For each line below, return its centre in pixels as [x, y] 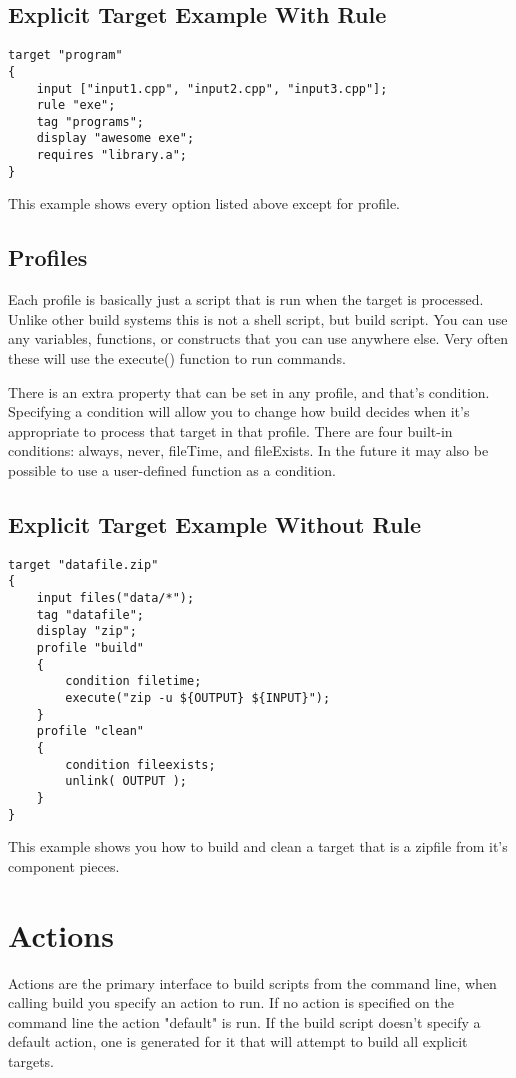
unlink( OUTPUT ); [126, 781]
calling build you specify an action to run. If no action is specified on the [231, 1002]
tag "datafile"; [90, 614]
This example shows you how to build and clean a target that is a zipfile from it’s [258, 846]
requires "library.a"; [111, 155]
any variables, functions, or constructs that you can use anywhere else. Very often [258, 338]
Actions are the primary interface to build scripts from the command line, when [252, 982]
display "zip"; [86, 631]
